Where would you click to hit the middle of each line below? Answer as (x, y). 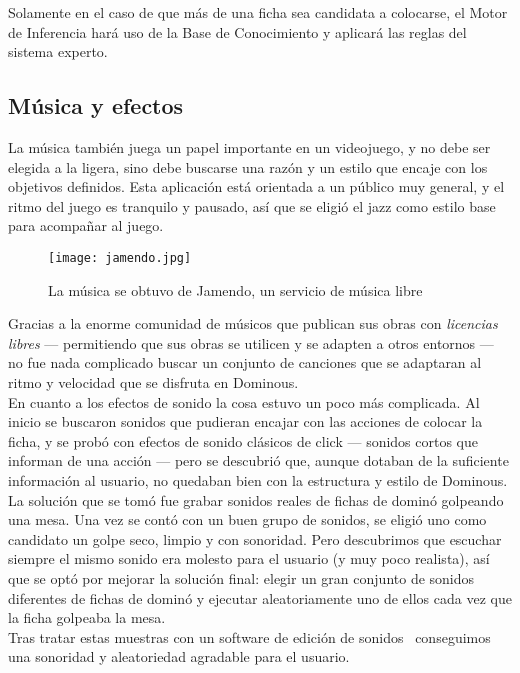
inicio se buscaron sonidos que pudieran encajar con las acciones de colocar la (245, 421)
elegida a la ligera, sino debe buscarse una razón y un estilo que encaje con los (248, 166)
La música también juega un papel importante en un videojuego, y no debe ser (249, 146)
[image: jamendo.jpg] (120, 257)
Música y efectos (96, 105)
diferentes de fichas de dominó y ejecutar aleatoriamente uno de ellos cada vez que (260, 597)
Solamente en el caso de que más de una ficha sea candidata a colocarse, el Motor (258, 12)
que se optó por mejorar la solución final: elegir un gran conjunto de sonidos (241, 577)
